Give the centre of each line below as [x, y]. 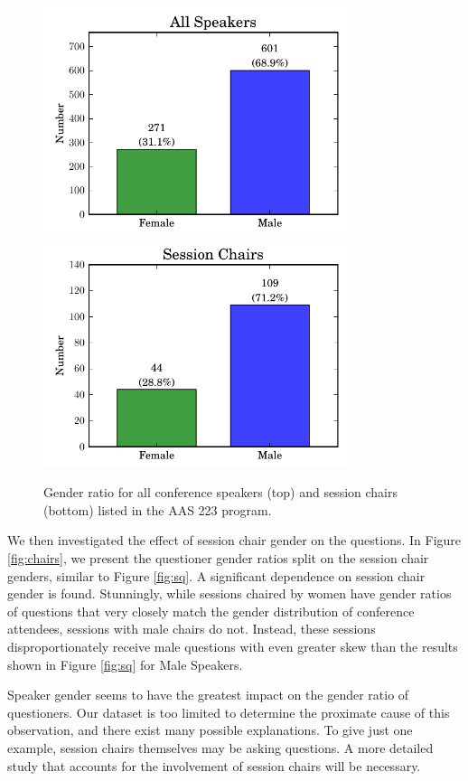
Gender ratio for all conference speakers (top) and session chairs [220, 492]
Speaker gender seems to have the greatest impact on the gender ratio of [208, 695]
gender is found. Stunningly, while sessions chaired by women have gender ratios [229, 593]
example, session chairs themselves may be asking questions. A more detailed [220, 747]
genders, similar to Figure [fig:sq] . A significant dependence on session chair [216, 575]
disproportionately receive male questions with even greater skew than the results [233, 646]
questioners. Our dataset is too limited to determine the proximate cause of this [229, 712]
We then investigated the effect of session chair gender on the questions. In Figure [234, 540]
